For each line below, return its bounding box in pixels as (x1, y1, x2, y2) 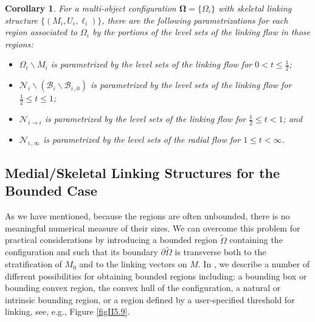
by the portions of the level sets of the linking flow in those (92, 26, 310, 38)
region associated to (5, 26, 77, 38)
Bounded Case (5, 181, 97, 200)
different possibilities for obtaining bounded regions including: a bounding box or (5, 269, 307, 282)
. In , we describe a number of (198, 258, 310, 270)
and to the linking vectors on (79, 258, 187, 270)
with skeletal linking (218, 2, 292, 14)
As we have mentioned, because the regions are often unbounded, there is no (5, 210, 290, 222)
